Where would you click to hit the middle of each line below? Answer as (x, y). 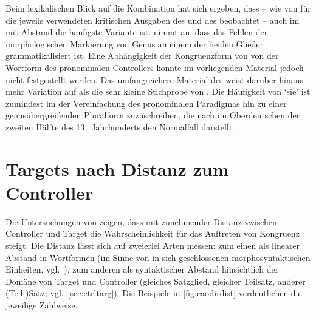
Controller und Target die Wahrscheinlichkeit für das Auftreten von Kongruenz (153, 233)
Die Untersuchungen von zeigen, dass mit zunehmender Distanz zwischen (141, 221)
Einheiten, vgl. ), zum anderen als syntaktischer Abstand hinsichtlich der (142, 269)
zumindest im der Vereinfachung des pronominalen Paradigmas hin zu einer (146, 103)
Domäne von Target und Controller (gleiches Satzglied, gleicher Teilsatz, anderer (156, 281)
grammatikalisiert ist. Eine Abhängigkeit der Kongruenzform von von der (142, 56)
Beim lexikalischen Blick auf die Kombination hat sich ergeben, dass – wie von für (158, 8)
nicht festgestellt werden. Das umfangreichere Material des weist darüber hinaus (155, 79)
